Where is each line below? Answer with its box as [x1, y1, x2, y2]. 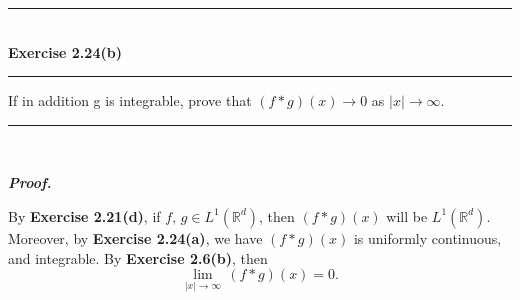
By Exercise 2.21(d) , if [8, 205, 161, 226]
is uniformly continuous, [353, 227, 502, 248]
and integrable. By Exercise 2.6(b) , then [8, 247, 268, 268]
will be [386, 205, 428, 226]
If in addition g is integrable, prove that [8, 90, 252, 111]
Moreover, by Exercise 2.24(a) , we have [8, 227, 263, 248]
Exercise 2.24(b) [8, 41, 122, 62]
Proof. [8, 172, 52, 193]
